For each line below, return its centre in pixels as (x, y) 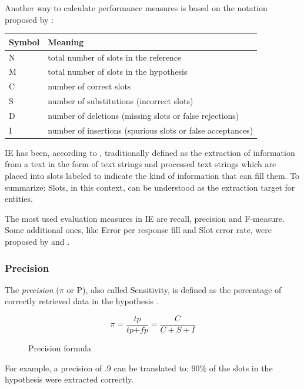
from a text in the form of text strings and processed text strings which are (141, 164)
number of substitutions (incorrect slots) (121, 101)
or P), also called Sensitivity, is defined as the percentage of (174, 289)
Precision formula (60, 348)
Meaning (66, 41)
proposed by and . (37, 241)
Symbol (24, 41)
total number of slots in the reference (115, 57)
